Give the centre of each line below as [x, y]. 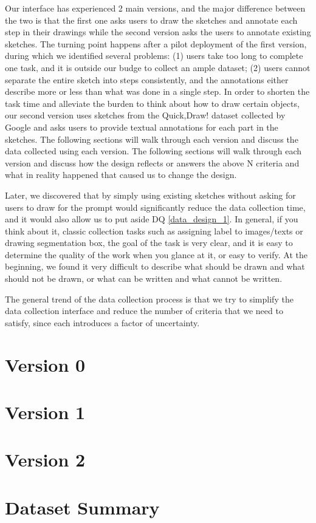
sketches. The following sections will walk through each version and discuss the [152, 139]
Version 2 [45, 460]
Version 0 [45, 364]
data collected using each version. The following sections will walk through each [153, 151]
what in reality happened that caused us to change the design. [121, 175]
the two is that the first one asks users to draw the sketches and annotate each [151, 20]
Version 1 [45, 412]
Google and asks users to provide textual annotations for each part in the [142, 127]
